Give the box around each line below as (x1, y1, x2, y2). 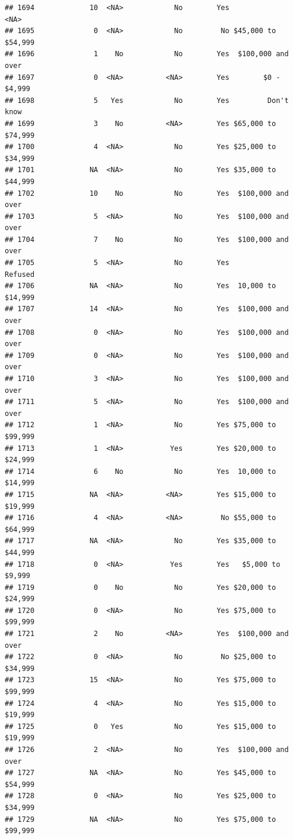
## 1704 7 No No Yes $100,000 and (5, 235, 289, 244)
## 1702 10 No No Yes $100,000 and (5, 189, 289, 198)
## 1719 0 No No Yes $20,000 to (5, 583, 276, 592)
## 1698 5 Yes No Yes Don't (5, 96, 289, 105)
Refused (5, 270, 35, 279)
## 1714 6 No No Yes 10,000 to (5, 467, 276, 476)
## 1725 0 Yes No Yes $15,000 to (5, 722, 276, 731)
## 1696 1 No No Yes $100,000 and (5, 50, 289, 59)
